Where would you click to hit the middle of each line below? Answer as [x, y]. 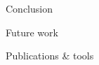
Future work [32, 32]
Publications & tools [50, 56]
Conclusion [29, 8]
